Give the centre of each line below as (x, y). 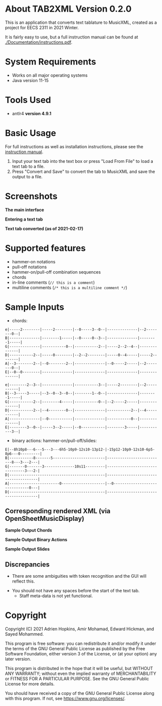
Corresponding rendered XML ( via (58, 511)
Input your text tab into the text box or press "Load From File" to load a (83, 161)
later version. (18, 659)
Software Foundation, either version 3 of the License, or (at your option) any (81, 654)
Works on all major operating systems (50, 75)
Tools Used (28, 100)
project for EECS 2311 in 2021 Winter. (42, 27)
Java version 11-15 (30, 80)
